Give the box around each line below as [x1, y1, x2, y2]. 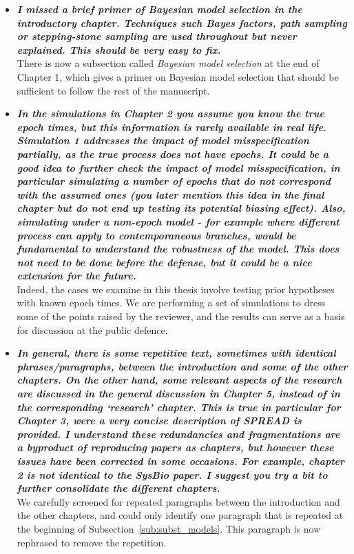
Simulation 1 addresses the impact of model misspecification [17, 133, 309, 148]
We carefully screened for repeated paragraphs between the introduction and [17, 494, 340, 508]
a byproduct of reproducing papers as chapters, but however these [17, 440, 334, 455]
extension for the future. [17, 268, 136, 283]
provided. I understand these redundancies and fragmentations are [17, 426, 340, 441]
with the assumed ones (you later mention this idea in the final [17, 187, 324, 201]
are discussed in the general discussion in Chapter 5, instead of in [17, 386, 340, 401]
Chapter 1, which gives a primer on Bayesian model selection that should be [17, 69, 339, 83]
